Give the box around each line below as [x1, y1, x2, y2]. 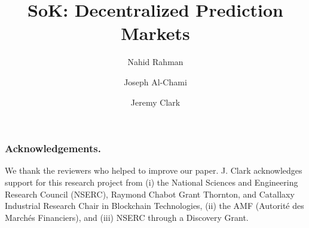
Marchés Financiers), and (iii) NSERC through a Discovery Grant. [5, 211, 249, 223]
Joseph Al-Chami [124, 75, 187, 88]
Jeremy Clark [130, 95, 180, 108]
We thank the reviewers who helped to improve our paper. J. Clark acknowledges [5, 164, 302, 177]
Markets [121, 21, 190, 45]
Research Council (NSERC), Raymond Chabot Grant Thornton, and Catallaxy [5, 187, 295, 200]
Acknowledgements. [5, 141, 101, 156]
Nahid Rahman [127, 56, 183, 68]
